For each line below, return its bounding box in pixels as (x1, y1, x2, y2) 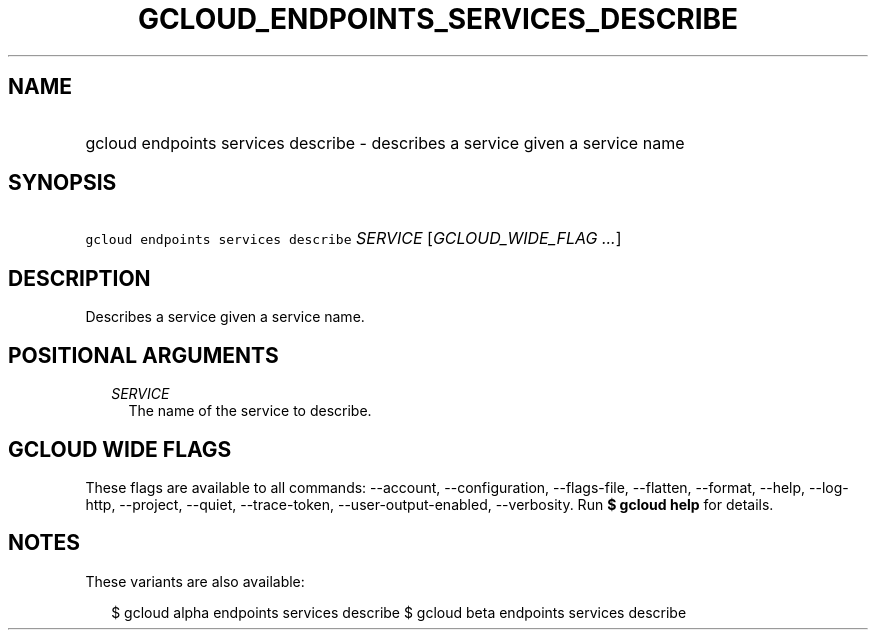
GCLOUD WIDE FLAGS (8, 436, 232, 462)
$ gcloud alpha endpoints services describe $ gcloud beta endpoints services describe (111, 603, 687, 621)
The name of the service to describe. (128, 402, 372, 420)
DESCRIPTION (8, 265, 151, 291)
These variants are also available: (85, 572, 305, 590)
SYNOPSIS (8, 170, 117, 196)
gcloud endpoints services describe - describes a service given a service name (85, 132, 685, 153)
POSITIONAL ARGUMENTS (8, 342, 279, 368)
